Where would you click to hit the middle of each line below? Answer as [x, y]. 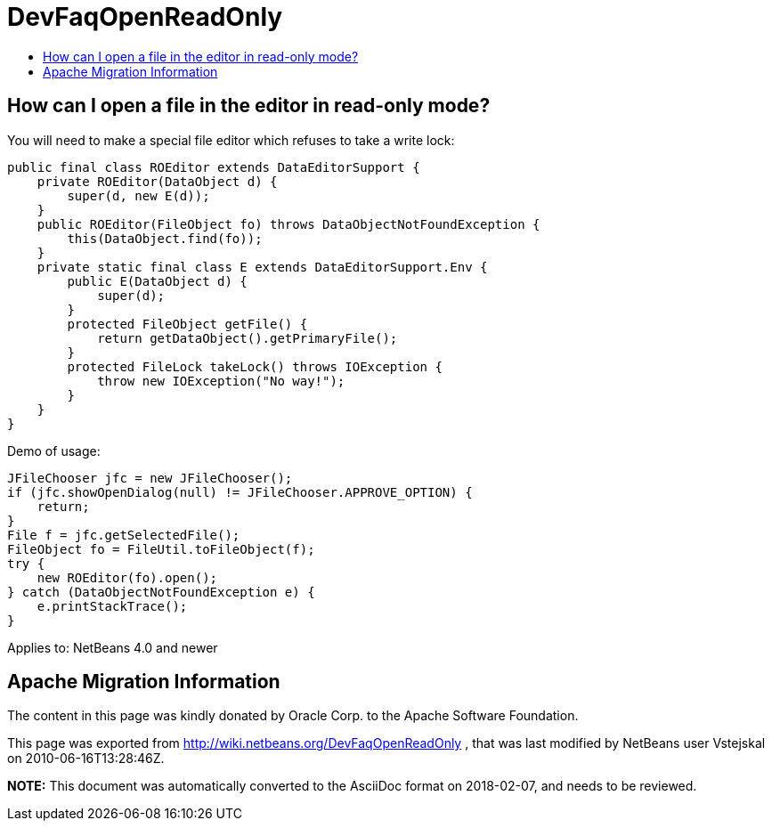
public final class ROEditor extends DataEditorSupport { [214, 167]
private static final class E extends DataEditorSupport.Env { [262, 267]
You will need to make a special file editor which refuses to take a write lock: [231, 140]
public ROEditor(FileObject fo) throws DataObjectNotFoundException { [288, 224]
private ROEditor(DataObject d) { [157, 181]
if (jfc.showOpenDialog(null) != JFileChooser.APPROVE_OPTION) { [240, 492]
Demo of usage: [54, 451]
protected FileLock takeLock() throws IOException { [255, 366]
